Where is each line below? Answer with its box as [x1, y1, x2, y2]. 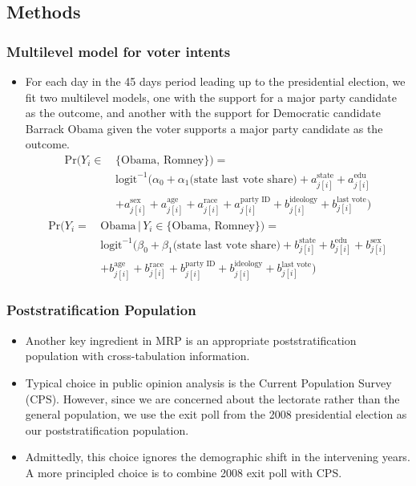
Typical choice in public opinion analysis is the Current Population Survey [25, 374, 392, 391]
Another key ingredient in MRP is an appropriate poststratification [25, 331, 357, 348]
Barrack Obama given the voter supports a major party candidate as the [25, 119, 383, 136]
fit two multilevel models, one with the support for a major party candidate [25, 88, 397, 105]
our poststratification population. [25, 421, 189, 438]
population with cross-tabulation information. [25, 347, 250, 364]
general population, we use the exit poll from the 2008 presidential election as [25, 406, 407, 423]
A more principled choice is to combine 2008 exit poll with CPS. [25, 464, 342, 480]
